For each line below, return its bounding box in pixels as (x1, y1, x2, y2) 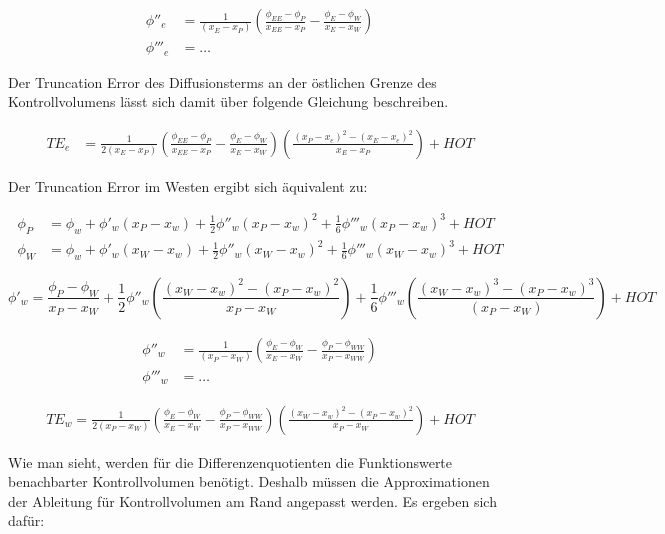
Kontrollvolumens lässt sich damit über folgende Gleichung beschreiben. (8, 91, 449, 112)
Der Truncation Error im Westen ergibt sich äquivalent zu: (8, 175, 368, 196)
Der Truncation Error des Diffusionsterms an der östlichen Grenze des (8, 71, 437, 92)
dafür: (8, 510, 45, 531)
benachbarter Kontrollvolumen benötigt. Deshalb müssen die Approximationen (8, 471, 490, 492)
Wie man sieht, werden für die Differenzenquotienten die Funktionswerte (8, 451, 453, 472)
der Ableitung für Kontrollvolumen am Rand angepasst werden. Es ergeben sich (8, 490, 497, 511)
